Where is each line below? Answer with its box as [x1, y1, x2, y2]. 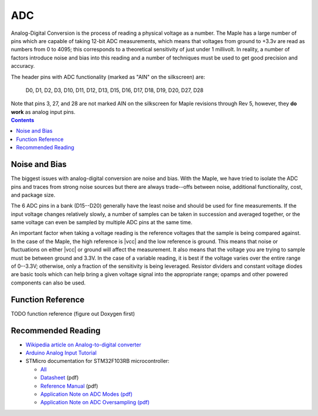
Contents [11, 117, 35, 124]
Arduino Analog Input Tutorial [25, 349, 97, 356]
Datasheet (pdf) [40, 374, 79, 381]
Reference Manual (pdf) [40, 382, 98, 389]
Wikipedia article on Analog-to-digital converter [25, 341, 141, 348]
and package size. [11, 191, 55, 198]
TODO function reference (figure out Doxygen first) [11, 310, 135, 317]
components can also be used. [11, 279, 86, 286]
